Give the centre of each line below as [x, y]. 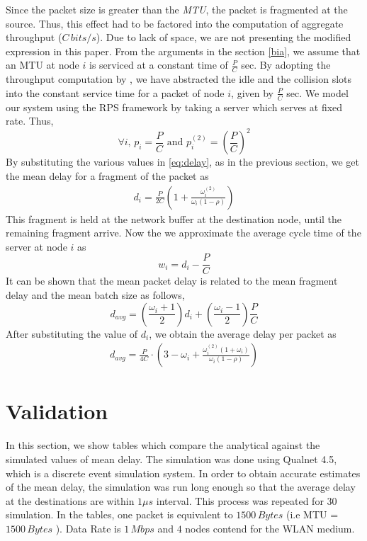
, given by [252, 92]
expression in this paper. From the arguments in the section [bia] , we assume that [183, 51]
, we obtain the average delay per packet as [243, 333]
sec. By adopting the [286, 65]
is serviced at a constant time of [159, 65]
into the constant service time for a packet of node [115, 92]
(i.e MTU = [312, 514]
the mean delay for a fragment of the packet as [107, 175]
